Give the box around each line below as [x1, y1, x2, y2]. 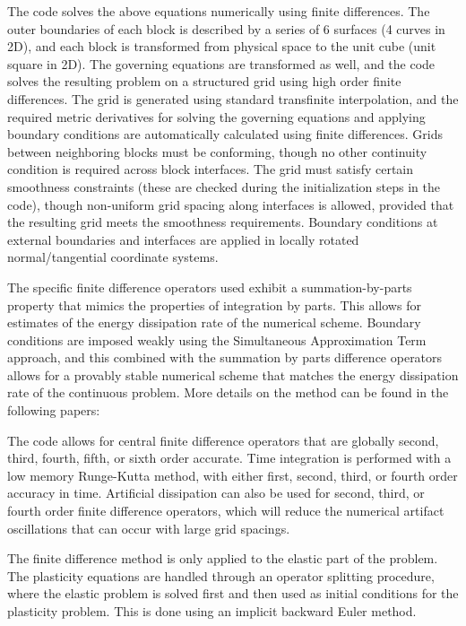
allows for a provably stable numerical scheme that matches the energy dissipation [7, 365, 459, 384]
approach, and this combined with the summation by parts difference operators [7, 348, 443, 367]
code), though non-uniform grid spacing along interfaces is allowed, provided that [7, 195, 454, 213]
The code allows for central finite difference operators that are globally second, [7, 430, 439, 449]
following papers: [7, 401, 100, 420]
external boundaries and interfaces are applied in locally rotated [7, 230, 359, 248]
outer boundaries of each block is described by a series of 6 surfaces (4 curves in [7, 19, 445, 38]
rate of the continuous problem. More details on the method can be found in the [7, 383, 449, 402]
